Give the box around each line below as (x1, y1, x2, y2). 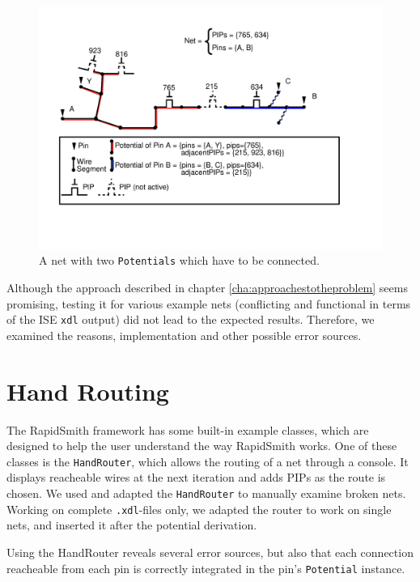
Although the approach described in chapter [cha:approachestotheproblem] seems (6, 279, 408, 296)
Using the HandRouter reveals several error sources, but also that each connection (6, 543, 414, 560)
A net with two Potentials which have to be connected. (39, 252, 320, 269)
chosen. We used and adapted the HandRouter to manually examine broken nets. (6, 485, 406, 502)
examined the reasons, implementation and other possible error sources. (6, 326, 362, 343)
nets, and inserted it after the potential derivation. (6, 516, 257, 533)
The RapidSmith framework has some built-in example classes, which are (6, 421, 369, 438)
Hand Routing (6, 374, 169, 407)
